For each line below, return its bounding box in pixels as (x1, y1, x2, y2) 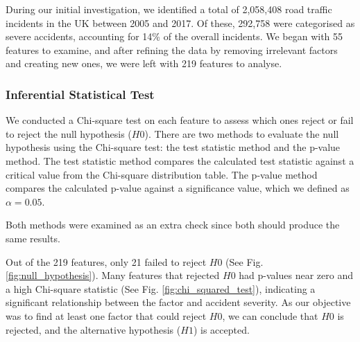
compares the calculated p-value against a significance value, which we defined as (6, 181, 350, 195)
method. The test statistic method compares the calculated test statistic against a (6, 153, 354, 168)
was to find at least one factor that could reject (6, 308, 207, 323)
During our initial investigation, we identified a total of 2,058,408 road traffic (6, 2, 332, 16)
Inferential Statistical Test (6, 85, 155, 102)
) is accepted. (193, 322, 250, 336)
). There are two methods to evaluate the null (144, 126, 339, 141)
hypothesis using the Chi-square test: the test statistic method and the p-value (6, 140, 341, 154)
